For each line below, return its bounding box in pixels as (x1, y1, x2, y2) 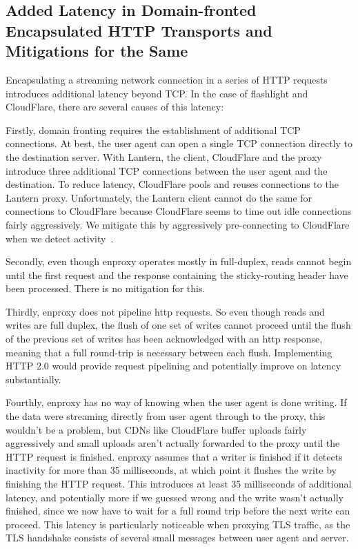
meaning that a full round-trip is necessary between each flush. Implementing (6, 345, 332, 359)
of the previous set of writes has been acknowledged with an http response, (6, 331, 323, 346)
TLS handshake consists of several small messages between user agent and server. (6, 530, 349, 545)
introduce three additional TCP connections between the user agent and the (6, 163, 328, 177)
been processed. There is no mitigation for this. (6, 281, 206, 296)
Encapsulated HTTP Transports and (6, 19, 272, 41)
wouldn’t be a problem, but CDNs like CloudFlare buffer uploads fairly (6, 422, 307, 436)
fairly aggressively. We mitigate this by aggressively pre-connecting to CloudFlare (6, 217, 350, 231)
